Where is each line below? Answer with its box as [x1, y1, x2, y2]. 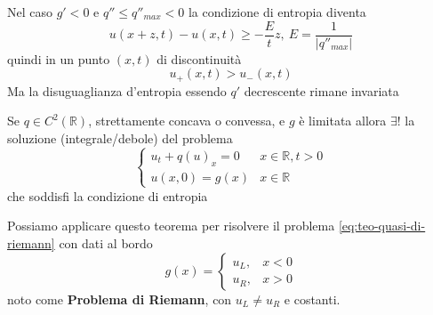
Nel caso [7, 3, 53, 20]
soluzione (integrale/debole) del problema [7, 128, 233, 147]
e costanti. [284, 289, 341, 308]
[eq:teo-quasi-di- [338, 216, 426, 235]
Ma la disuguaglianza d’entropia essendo [7, 81, 227, 100]
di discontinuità [156, 49, 242, 68]
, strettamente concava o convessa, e [88, 111, 285, 130]
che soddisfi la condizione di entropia [7, 186, 208, 205]
